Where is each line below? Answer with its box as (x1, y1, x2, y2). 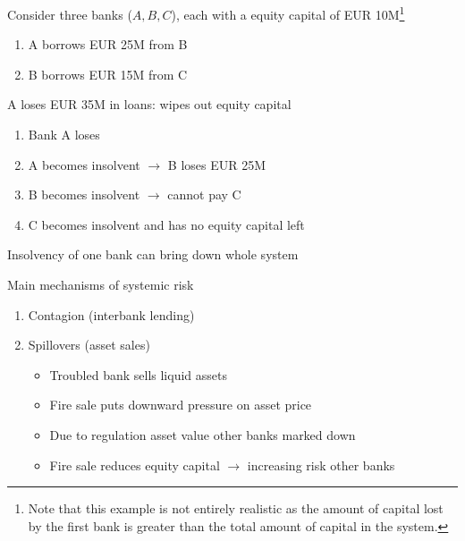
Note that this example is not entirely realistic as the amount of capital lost (28, 499, 444, 518)
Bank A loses (28, 125, 100, 144)
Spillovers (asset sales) (28, 335, 150, 354)
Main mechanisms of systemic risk (7, 275, 194, 293)
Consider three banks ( (7, 4, 132, 23)
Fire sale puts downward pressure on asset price (49, 395, 312, 414)
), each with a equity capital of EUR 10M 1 (171, 3, 405, 23)
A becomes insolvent (28, 155, 140, 173)
